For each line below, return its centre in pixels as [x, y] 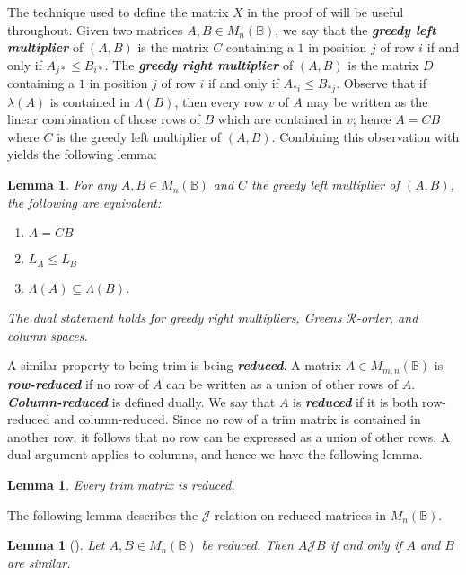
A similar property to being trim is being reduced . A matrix [175, 365]
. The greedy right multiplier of [199, 64]
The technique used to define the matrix [118, 12]
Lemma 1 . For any [62, 185]
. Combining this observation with [365, 136]
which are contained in [280, 119]
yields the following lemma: [82, 154]
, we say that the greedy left [356, 29]
